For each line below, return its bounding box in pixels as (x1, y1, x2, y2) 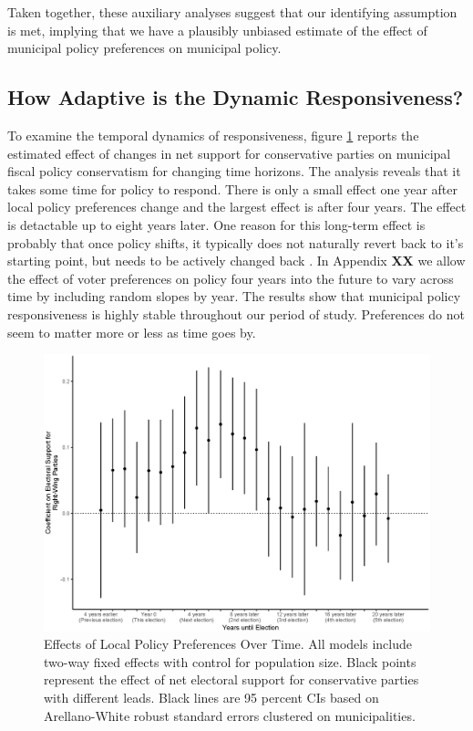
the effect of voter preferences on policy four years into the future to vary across (7, 268, 454, 287)
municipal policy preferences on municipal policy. (7, 38, 282, 57)
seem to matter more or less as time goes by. (7, 322, 256, 341)
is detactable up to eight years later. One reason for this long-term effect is (7, 214, 426, 234)
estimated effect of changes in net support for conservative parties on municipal (7, 143, 451, 162)
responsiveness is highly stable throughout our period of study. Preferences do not (7, 304, 465, 323)
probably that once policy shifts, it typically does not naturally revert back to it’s (7, 233, 464, 252)
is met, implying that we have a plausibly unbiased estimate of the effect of (7, 20, 427, 39)
